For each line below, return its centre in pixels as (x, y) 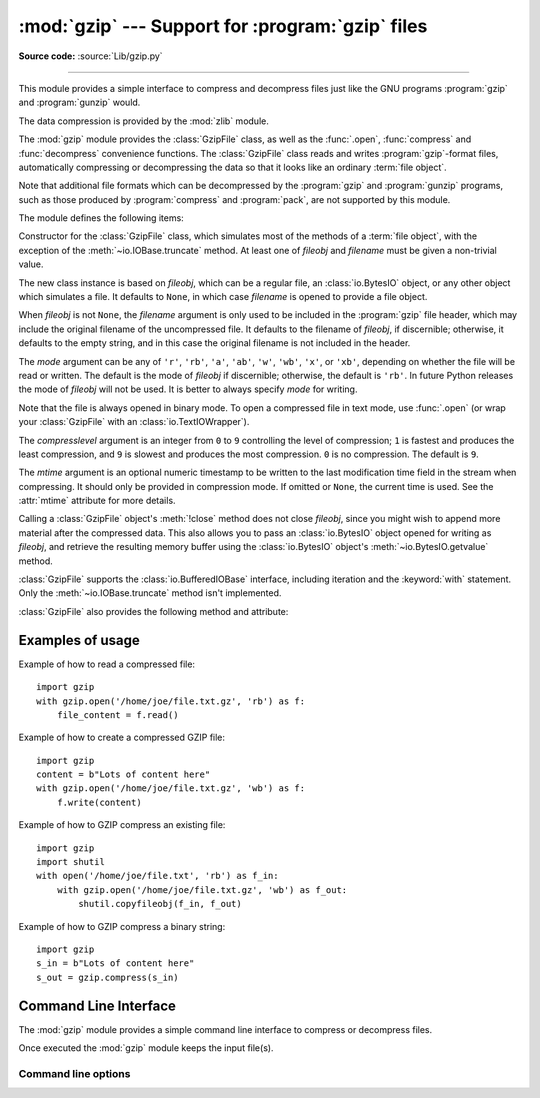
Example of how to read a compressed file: (106, 664)
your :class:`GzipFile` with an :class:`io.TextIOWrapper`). (134, 422)
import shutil (70, 862)
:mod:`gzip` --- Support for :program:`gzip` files (223, 26)
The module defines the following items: (101, 218)
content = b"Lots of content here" (123, 774)
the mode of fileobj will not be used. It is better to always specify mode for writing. (188, 389)
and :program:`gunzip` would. (79, 102)
